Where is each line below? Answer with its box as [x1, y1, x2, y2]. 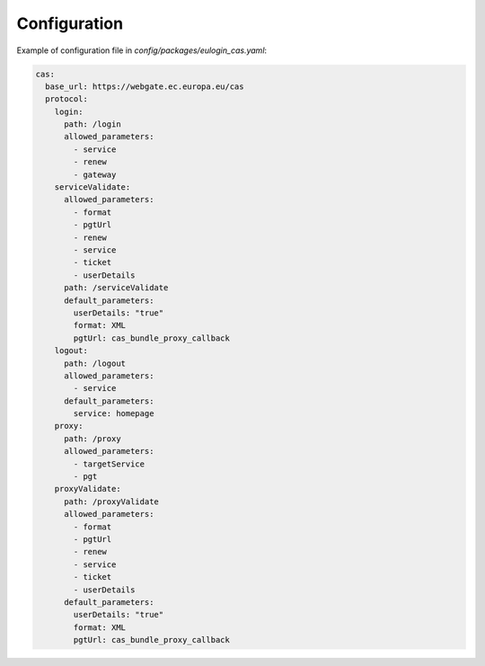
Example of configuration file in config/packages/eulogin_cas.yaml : [16, 45, 268, 56]
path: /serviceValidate [64, 283, 169, 293]
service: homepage [73, 409, 154, 419]
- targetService [73, 458, 145, 469]
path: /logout [64, 358, 126, 369]
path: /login [64, 120, 121, 129]
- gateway [73, 169, 117, 180]
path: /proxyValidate [64, 496, 159, 507]
